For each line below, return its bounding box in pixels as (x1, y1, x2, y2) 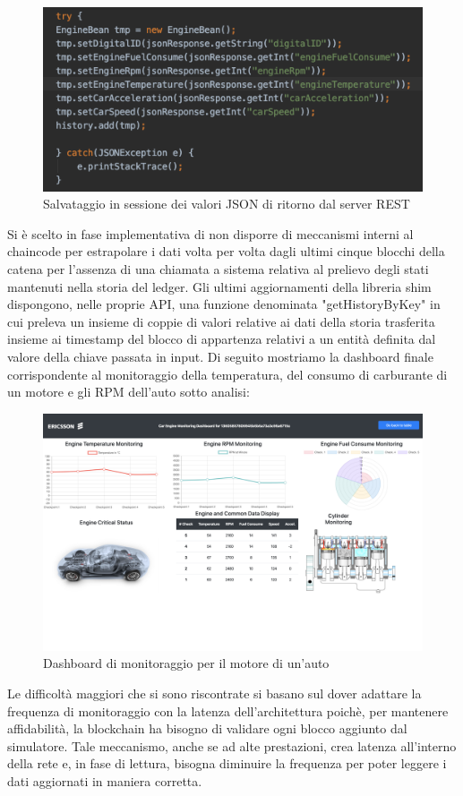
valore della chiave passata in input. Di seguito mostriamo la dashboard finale (7, 347, 433, 365)
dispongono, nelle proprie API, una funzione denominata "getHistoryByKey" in (7, 295, 441, 313)
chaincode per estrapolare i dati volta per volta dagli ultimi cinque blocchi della (7, 242, 445, 261)
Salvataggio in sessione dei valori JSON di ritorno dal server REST (43, 194, 410, 213)
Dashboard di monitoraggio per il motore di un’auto (43, 654, 330, 672)
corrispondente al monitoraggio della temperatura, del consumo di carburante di (7, 364, 448, 383)
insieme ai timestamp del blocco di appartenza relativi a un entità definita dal (7, 330, 436, 348)
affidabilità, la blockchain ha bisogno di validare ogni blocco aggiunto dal (7, 719, 407, 738)
